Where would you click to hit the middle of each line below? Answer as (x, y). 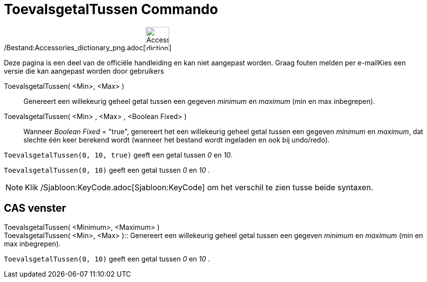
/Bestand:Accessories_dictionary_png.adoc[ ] (88, 47)
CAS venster (35, 208)
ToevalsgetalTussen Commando (111, 9)
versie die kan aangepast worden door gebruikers (84, 71)
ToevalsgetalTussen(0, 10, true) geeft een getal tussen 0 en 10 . (118, 155)
